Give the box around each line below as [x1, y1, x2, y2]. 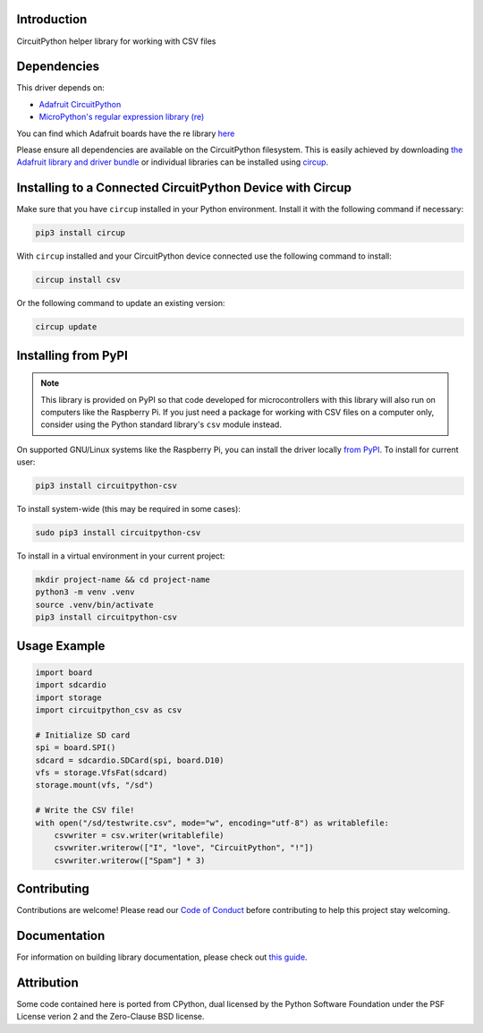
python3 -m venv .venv [35, 587, 135, 597]
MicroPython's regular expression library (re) [38, 112, 205, 123]
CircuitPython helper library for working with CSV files [16, 36, 216, 47]
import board [35, 667, 93, 678]
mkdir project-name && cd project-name [35, 575, 210, 585]
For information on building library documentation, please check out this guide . [16, 952, 308, 962]
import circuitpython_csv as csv [35, 705, 182, 715]
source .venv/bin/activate [35, 600, 154, 610]
